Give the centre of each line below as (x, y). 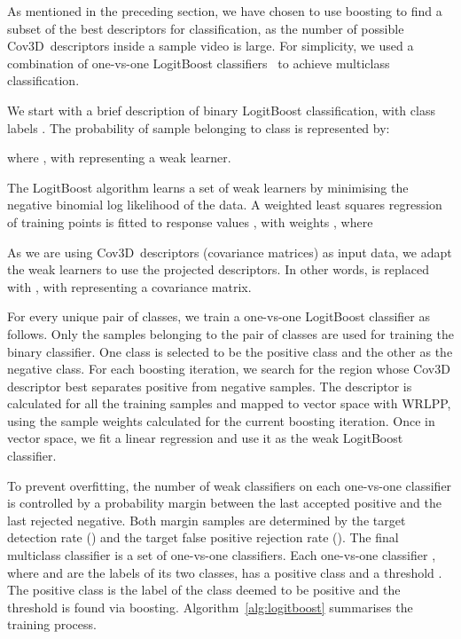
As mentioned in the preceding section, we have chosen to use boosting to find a (225, 11)
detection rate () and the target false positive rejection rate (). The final (203, 537)
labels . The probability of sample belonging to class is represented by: (199, 127)
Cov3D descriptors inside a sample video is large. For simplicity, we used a (211, 46)
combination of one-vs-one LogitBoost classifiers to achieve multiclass (199, 63)
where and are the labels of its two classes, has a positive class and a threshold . (225, 572)
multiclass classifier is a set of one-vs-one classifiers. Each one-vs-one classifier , (222, 555)
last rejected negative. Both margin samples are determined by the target (207, 520)
